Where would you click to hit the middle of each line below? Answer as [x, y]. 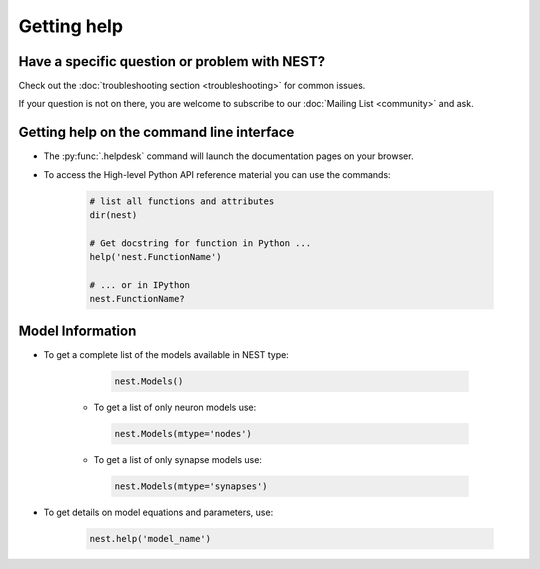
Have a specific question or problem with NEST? [171, 61]
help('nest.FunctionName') [155, 257]
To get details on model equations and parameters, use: [158, 512]
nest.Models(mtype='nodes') [183, 433]
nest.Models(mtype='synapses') [191, 486]
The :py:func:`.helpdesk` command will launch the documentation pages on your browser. [228, 156]
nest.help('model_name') [150, 538]
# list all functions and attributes [182, 201]
